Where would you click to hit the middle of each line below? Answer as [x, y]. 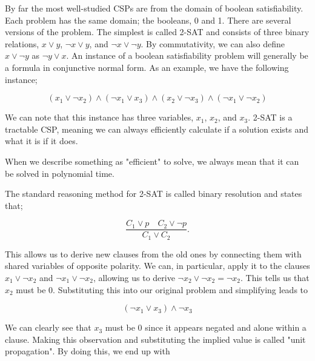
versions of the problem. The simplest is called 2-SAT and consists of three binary [157, 32]
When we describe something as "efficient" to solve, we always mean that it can [152, 161]
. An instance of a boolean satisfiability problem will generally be [187, 55]
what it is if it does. [41, 141]
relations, [22, 43]
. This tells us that [275, 278]
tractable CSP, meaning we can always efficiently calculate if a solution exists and [157, 129]
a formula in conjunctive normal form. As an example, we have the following [147, 67]
